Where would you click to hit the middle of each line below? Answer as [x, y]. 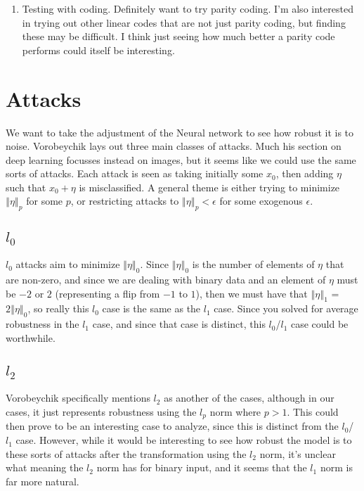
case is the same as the [151, 308]
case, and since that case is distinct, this [179, 324]
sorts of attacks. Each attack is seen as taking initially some [135, 173]
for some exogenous [261, 201]
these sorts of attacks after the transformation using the [126, 453]
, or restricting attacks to [125, 201]
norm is [336, 467]
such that [26, 187]
